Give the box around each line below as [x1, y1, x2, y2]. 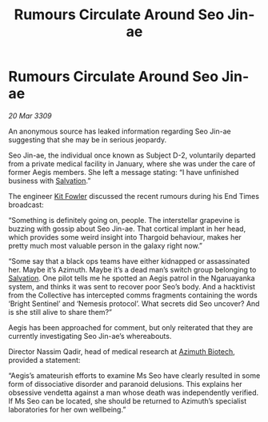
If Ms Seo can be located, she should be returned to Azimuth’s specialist [8, 396, 247, 405]
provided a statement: [8, 355, 81, 364]
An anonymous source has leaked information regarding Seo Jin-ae [8, 126, 231, 136]
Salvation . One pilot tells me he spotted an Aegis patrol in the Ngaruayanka [8, 273, 255, 283]
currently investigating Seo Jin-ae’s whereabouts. [8, 331, 172, 340]
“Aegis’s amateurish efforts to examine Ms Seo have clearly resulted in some [8, 370, 261, 380]
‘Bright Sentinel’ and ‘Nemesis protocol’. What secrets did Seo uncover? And [8, 298, 260, 309]
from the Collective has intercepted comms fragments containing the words [8, 290, 258, 300]
